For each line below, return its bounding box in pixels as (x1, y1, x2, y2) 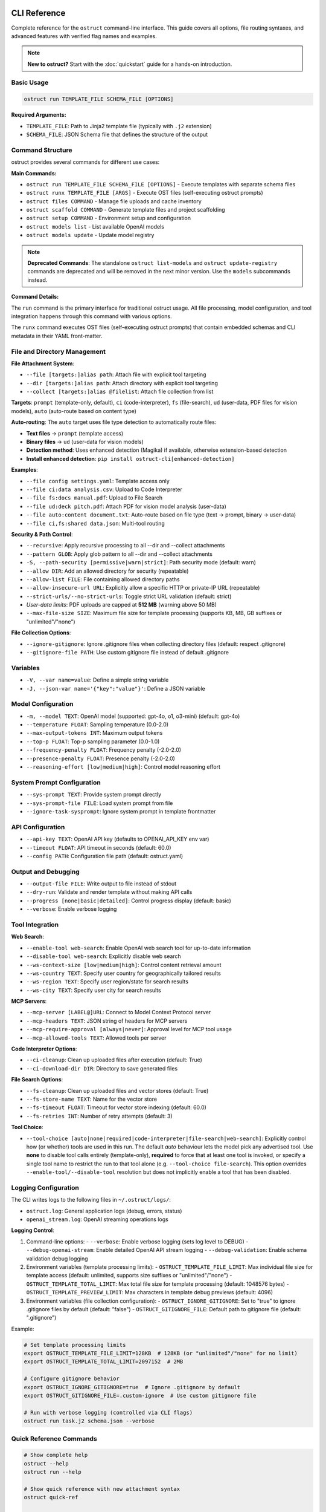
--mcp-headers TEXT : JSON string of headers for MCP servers (26, 1017, 188, 1025)
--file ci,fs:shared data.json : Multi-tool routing (26, 520, 165, 527)
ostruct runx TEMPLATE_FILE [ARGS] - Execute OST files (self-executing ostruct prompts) (26, 189, 264, 197)
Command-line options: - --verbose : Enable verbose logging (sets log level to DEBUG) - (26, 1237, 249, 1245)
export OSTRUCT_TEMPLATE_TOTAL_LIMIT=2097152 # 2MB (24, 1358, 184, 1365)
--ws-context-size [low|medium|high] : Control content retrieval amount (26, 961, 222, 968)
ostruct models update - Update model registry (26, 232, 155, 239)
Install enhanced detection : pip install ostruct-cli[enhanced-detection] (26, 455, 235, 462)
